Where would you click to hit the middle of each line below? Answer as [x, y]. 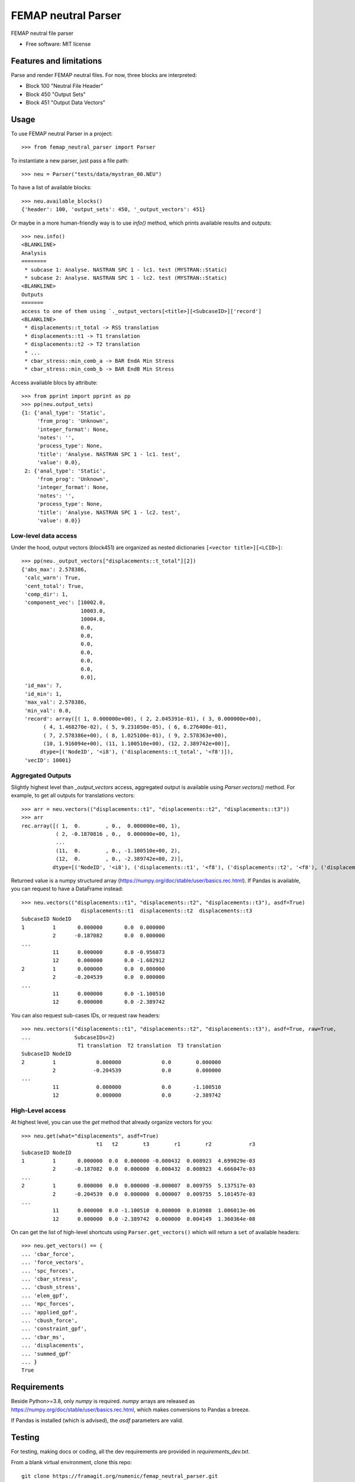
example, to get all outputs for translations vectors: [73, 796]
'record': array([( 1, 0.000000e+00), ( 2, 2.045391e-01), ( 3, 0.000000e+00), [143, 718]
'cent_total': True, [54, 586]
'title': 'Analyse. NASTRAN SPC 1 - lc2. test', [109, 512]
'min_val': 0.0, [48, 710]
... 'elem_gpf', [45, 1296]
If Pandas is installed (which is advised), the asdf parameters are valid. [97, 1420]
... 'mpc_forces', [48, 1304]
